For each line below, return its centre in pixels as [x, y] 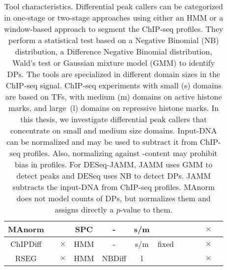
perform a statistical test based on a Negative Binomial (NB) [114, 40]
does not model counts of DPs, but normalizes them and [113, 198]
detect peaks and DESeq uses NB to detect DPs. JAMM [113, 175]
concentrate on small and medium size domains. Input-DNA [113, 130]
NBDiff [114, 258]
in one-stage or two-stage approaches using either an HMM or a [114, 17]
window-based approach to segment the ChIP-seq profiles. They [114, 29]
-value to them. [146, 209]
